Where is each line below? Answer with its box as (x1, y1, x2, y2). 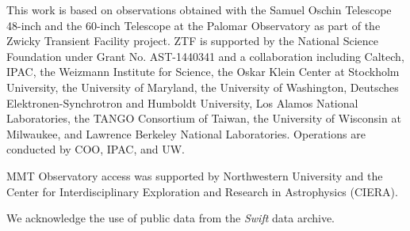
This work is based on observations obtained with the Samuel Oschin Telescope (6, 2, 392, 17)
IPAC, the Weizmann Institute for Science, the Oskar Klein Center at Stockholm (6, 63, 400, 80)
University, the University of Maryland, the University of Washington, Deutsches (6, 78, 399, 95)
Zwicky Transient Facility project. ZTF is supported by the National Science (6, 32, 378, 49)
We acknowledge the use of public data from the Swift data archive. (6, 210, 335, 226)
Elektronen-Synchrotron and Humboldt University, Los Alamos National (6, 94, 358, 111)
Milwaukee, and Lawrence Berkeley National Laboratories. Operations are (6, 125, 366, 142)
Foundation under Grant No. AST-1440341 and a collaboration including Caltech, (6, 47, 404, 64)
